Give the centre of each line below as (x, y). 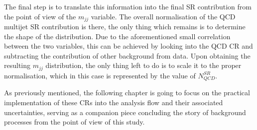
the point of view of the (40, 16)
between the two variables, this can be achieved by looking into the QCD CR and (128, 46)
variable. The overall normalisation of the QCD (163, 16)
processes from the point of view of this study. (74, 122)
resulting (17, 65)
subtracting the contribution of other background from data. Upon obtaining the (127, 55)
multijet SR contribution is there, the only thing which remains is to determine (125, 27)
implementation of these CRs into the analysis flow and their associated (114, 102)
